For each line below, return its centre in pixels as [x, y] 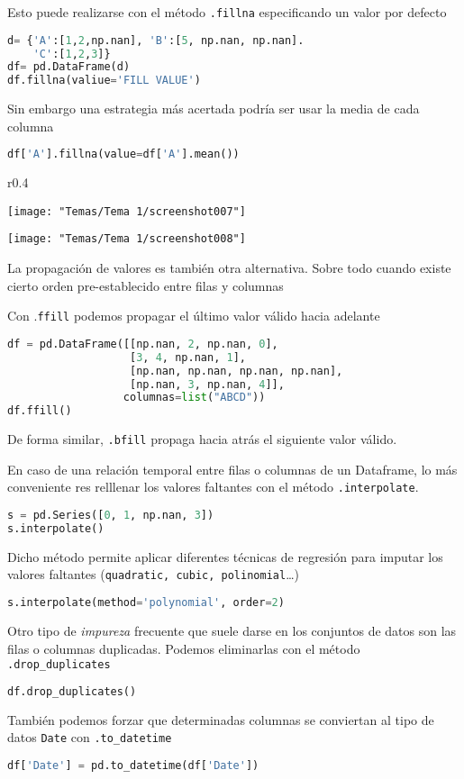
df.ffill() [40, 411]
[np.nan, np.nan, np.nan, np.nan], [237, 371]
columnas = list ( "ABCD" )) [194, 398]
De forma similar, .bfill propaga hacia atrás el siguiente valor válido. [202, 439]
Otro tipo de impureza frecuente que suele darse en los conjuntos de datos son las [232, 630]
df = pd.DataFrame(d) [69, 67]
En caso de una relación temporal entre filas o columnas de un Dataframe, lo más [232, 469]
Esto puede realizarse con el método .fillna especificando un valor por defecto [227, 12]
